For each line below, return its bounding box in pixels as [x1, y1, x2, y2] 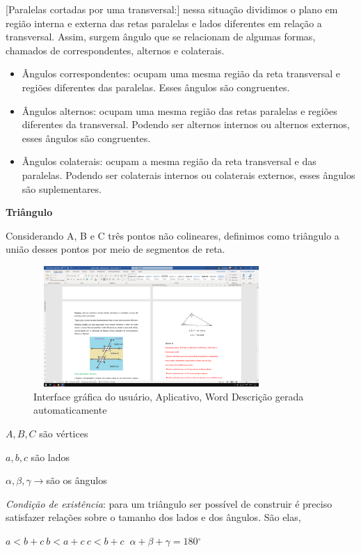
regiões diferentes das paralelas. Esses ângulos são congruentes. [22, 79, 290, 94]
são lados [31, 449, 70, 464]
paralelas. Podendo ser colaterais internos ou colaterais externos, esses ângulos [22, 167, 355, 182]
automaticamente [33, 403, 107, 417]
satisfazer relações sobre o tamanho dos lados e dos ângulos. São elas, [6, 510, 301, 524]
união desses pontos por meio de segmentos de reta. [6, 242, 225, 256]
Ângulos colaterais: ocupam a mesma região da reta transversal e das [22, 154, 316, 169]
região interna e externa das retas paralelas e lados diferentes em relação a [6, 15, 322, 30]
